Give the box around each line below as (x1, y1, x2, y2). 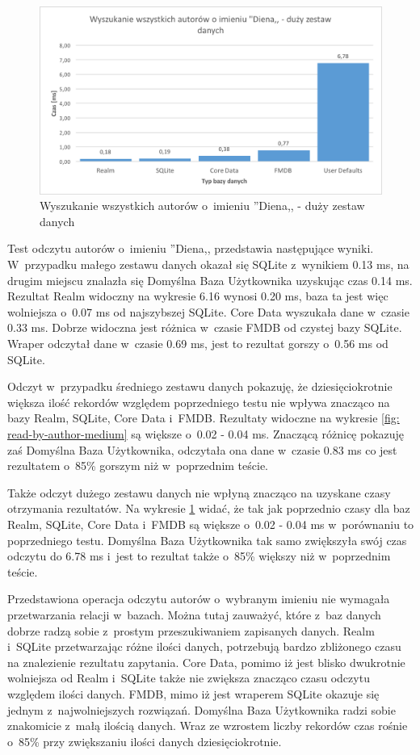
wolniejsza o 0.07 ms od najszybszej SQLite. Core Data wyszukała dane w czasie (7, 303, 409, 320)
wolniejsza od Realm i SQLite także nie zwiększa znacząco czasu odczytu (7, 669, 370, 686)
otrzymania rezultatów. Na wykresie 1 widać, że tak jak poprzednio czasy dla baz (7, 500, 410, 517)
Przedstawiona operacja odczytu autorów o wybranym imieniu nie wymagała (7, 590, 390, 607)
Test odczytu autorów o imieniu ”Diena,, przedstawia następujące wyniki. (7, 240, 374, 257)
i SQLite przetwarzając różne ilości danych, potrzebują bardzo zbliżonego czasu (7, 638, 401, 655)
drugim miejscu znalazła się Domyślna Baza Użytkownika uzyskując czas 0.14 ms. (7, 271, 413, 288)
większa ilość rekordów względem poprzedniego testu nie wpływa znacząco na (7, 393, 390, 410)
